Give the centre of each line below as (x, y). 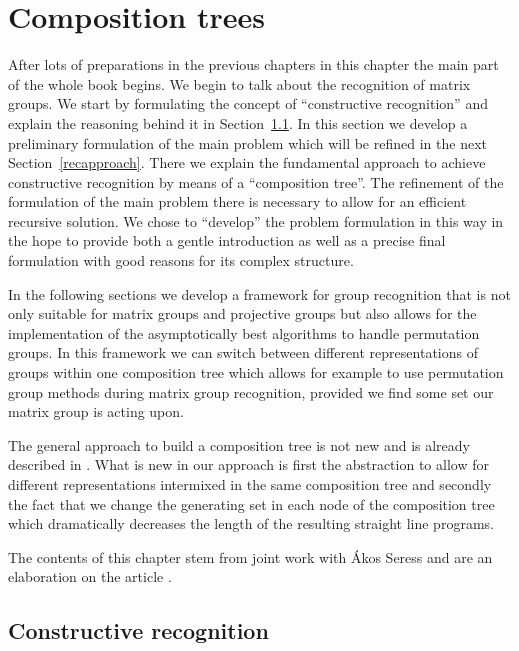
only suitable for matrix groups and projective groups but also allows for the (242, 313)
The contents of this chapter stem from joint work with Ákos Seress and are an (250, 556)
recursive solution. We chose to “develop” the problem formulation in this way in (256, 220)
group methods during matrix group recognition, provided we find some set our (251, 391)
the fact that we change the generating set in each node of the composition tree (251, 503)
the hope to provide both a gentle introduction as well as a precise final (227, 240)
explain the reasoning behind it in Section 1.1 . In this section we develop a (238, 122)
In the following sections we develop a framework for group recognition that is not (259, 293)
